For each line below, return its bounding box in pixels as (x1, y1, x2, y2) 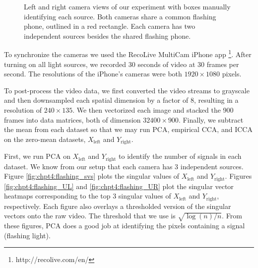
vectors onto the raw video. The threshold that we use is (4, 210, 176, 221)
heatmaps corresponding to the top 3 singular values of (4, 191, 171, 201)
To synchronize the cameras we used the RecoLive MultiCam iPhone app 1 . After (4, 48, 252, 60)
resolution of (4, 105, 42, 115)
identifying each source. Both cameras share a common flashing (24, 11, 216, 21)
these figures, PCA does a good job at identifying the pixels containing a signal (4, 220, 245, 231)
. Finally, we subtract (178, 114, 244, 125)
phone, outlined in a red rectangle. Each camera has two (24, 21, 195, 31)
